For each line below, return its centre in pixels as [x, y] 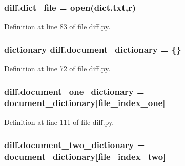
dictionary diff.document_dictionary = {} [93, 49]
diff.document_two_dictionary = [75, 145]
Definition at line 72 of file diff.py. [57, 68]
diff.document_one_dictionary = [74, 91]
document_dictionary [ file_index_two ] [85, 157]
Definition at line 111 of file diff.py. [59, 122]
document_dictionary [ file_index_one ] [85, 103]
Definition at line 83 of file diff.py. [57, 26]
